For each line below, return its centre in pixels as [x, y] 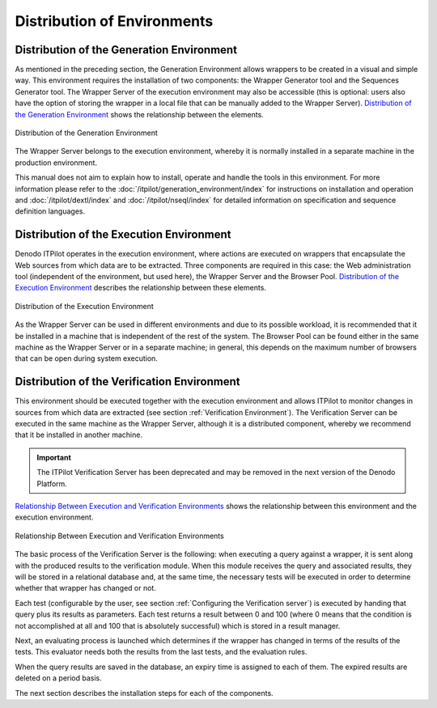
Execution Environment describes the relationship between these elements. [141, 288]
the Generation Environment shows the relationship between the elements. [140, 114]
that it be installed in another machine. [79, 435]
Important [54, 457]
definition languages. [50, 211]
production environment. [56, 163]
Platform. [52, 483]
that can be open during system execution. [86, 358]
